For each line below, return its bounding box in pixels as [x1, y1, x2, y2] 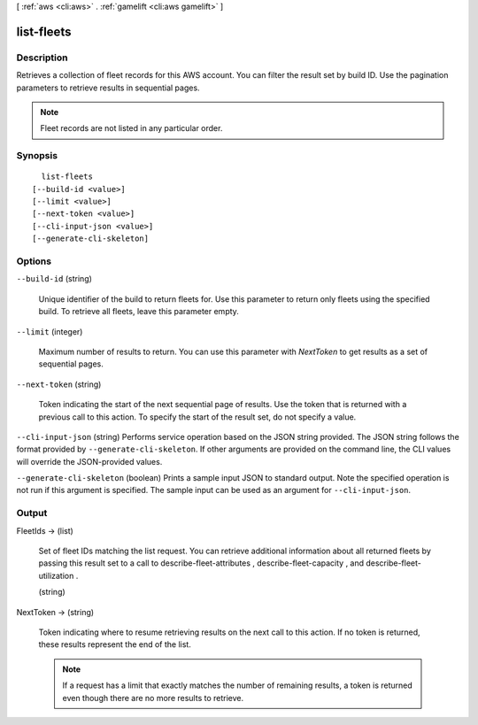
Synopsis [16, 150, 58, 162]
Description [16, 51, 68, 64]
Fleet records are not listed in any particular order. [40, 123, 223, 134]
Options [16, 255, 52, 267]
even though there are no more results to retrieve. [62, 692, 244, 703]
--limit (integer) [16, 326, 83, 336]
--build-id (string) [16, 274, 93, 284]
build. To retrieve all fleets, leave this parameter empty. [38, 306, 239, 317]
